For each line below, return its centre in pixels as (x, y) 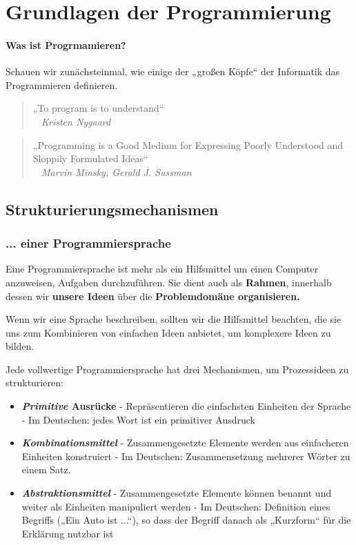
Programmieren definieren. (62, 85)
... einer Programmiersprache (88, 243)
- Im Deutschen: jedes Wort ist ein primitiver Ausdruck (138, 419)
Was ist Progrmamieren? (66, 44)
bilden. (20, 346)
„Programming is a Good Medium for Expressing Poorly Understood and (188, 145)
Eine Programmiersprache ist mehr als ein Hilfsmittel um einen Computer (162, 269)
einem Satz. (46, 469)
